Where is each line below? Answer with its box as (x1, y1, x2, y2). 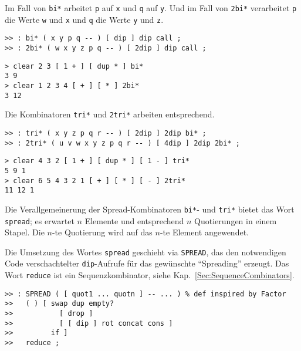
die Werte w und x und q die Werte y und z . (5, 13, 164, 25)
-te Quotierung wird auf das (52, 226, 153, 238)
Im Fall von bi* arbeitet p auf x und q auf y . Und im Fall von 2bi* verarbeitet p (5, 2, 297, 14)
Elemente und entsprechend (84, 214, 184, 227)
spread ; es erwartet (5, 214, 75, 227)
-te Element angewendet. (160, 226, 249, 238)
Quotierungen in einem (194, 214, 277, 227)
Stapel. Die (5, 226, 45, 238)
